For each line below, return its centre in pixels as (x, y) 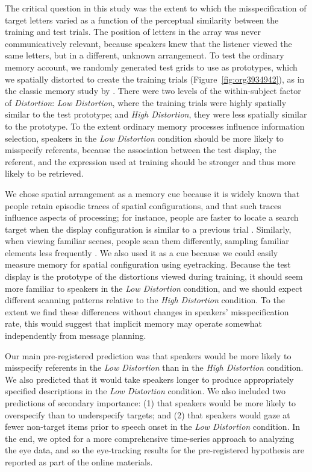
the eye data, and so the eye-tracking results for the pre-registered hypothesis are (154, 450)
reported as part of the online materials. (79, 461)
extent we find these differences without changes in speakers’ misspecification (147, 311)
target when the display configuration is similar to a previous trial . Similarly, (148, 229)
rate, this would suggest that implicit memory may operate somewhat (133, 323)
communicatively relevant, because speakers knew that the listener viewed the (148, 43)
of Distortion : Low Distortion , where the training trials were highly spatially (146, 102)
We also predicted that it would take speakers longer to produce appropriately (149, 379)
